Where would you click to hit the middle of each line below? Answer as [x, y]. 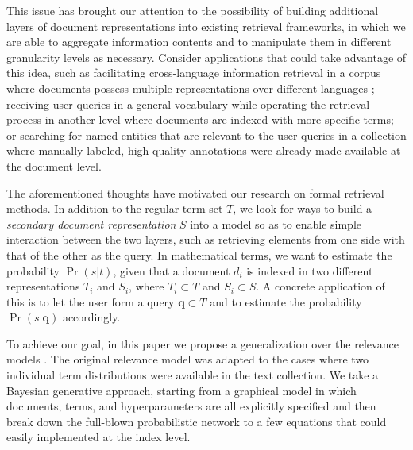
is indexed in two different [310, 270]
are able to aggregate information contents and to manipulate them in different [199, 42]
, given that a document [172, 270]
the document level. [54, 165]
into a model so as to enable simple [276, 223]
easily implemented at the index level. [98, 437]
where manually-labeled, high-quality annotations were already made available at [204, 150]
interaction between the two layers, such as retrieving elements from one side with [206, 239]
